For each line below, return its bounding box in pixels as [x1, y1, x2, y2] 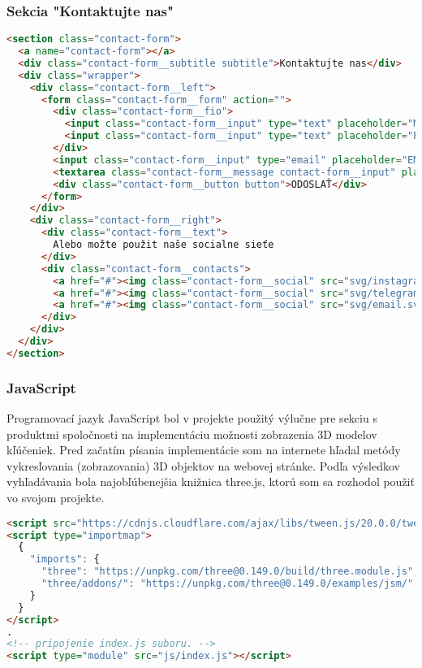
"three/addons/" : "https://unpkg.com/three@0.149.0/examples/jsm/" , [41, 578, 420, 589]
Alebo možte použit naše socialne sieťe [53, 239, 274, 251]
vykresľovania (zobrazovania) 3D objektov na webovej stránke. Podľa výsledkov [6, 457, 400, 474]
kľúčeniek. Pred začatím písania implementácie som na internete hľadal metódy [6, 441, 401, 458]
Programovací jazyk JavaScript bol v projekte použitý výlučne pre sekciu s [6, 410, 377, 427]
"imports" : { [29, 553, 100, 566]
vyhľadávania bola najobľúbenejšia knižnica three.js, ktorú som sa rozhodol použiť [6, 473, 415, 490]
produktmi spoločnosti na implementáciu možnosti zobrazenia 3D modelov [6, 425, 377, 442]
